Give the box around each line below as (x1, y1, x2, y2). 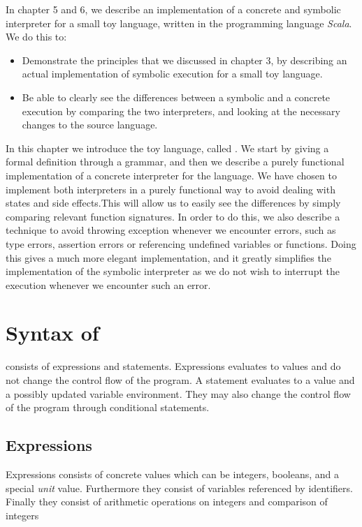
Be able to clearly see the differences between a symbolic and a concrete (22, 89, 331, 104)
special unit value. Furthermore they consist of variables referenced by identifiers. (6, 480, 353, 495)
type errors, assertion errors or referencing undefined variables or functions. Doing (6, 236, 356, 251)
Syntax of (6, 318, 99, 347)
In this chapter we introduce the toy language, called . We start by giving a (6, 140, 329, 155)
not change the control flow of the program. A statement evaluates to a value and (6, 373, 355, 387)
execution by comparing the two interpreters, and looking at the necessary (22, 103, 340, 118)
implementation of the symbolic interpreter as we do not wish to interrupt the (6, 264, 340, 279)
